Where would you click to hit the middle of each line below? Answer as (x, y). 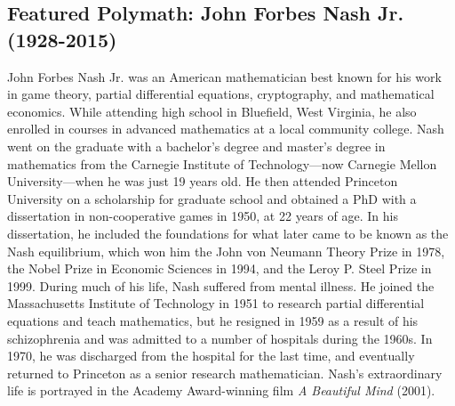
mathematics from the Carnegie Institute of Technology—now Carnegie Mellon (222, 163)
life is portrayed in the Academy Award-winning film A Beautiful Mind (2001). (221, 390)
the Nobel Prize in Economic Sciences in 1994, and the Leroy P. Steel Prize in (220, 268)
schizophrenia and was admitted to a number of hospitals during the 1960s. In (220, 338)
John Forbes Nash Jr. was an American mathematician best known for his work (224, 76)
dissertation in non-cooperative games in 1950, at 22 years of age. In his (203, 216)
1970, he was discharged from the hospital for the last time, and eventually (211, 356)
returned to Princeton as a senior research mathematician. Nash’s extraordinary (225, 373)
